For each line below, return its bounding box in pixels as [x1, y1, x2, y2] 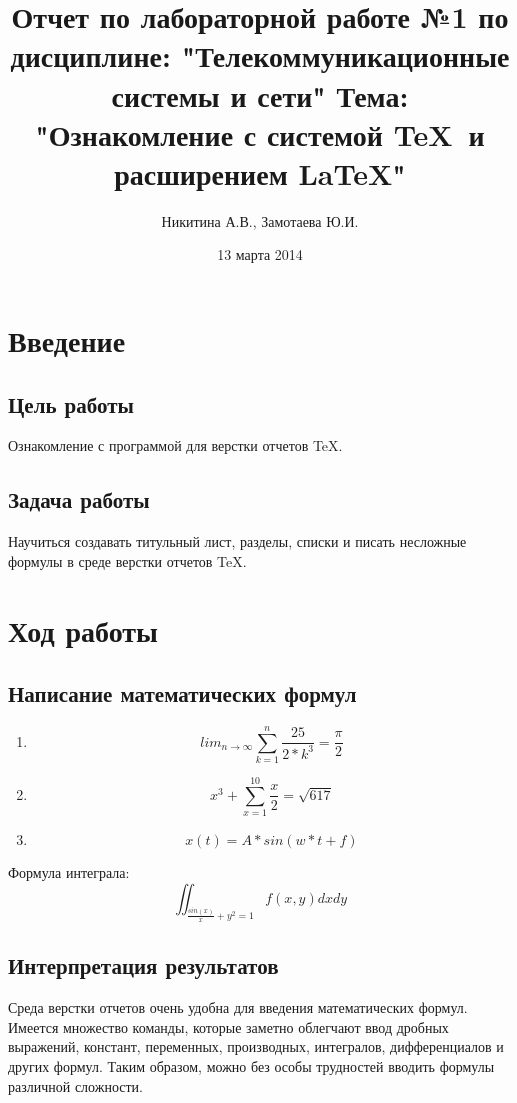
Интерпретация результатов [8, 950, 279, 981]
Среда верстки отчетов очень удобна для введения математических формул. [8, 997, 468, 1018]
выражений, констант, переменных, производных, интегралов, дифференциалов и [8, 1036, 504, 1057]
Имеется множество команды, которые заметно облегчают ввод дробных [8, 1016, 449, 1037]
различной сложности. [8, 1075, 143, 1096]
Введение [8, 320, 126, 361]
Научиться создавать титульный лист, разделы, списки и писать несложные [8, 531, 467, 552]
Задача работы [8, 484, 150, 515]
